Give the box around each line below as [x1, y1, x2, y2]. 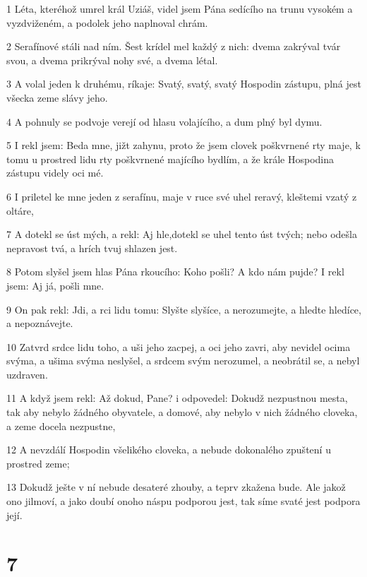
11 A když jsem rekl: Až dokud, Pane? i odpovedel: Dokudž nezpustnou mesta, [6, 391, 348, 405]
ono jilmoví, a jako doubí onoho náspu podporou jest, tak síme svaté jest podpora [6, 494, 361, 508]
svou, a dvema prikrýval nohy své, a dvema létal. [6, 52, 218, 67]
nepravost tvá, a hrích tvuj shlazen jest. [6, 240, 178, 255]
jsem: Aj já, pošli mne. [6, 278, 104, 292]
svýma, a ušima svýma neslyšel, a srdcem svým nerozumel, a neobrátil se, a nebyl [6, 353, 360, 368]
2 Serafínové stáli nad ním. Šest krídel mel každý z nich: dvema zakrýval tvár [6, 39, 341, 54]
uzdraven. [6, 367, 48, 381]
